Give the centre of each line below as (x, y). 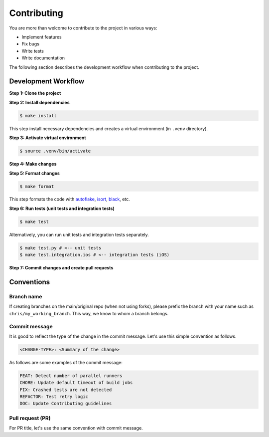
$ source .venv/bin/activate (55, 151)
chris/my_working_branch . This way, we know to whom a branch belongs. (89, 313)
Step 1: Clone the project (35, 93)
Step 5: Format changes (34, 173)
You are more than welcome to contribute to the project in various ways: (83, 28)
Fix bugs (31, 44)
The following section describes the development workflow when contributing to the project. (104, 67)
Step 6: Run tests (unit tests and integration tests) (62, 208)
